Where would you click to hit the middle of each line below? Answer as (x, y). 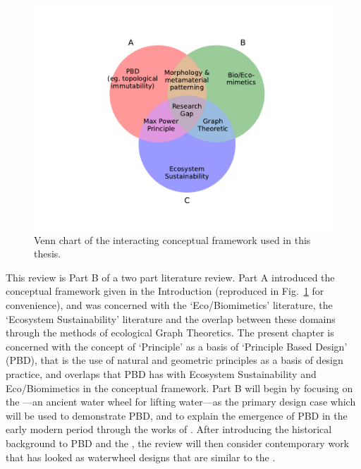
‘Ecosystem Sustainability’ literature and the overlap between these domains (171, 318)
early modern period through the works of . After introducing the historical (169, 429)
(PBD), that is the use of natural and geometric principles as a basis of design (175, 360)
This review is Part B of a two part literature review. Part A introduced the (170, 277)
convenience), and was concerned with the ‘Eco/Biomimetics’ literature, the (169, 304)
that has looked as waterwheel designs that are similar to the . (141, 457)
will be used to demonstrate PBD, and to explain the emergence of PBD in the (177, 415)
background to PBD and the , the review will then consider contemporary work (178, 443)
